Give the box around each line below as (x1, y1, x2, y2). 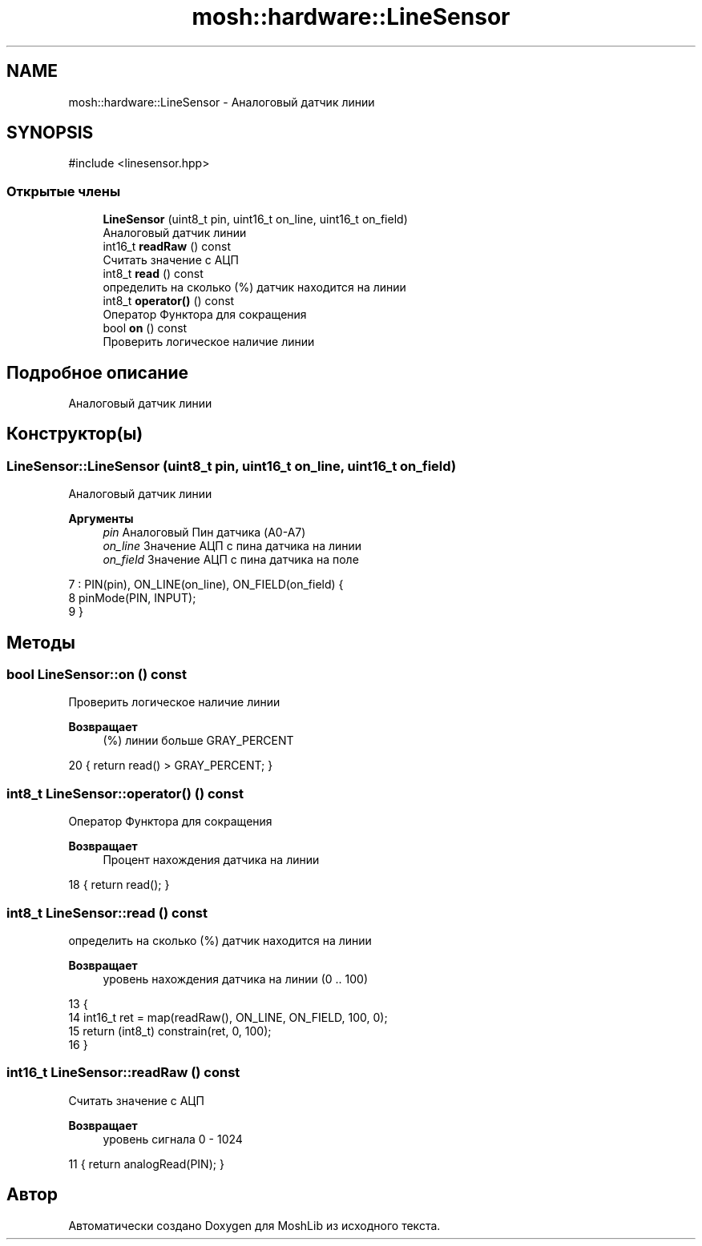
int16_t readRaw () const (103, 239, 231, 254)
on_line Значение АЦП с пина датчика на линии (103, 539, 362, 553)
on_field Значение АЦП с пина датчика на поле (103, 553, 359, 567)
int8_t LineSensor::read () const (6, 904, 208, 921)
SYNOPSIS (6, 123, 94, 143)
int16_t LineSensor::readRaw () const (6, 1064, 240, 1081)
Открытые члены (6, 183, 121, 199)
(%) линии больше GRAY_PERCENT (103, 734, 294, 748)
